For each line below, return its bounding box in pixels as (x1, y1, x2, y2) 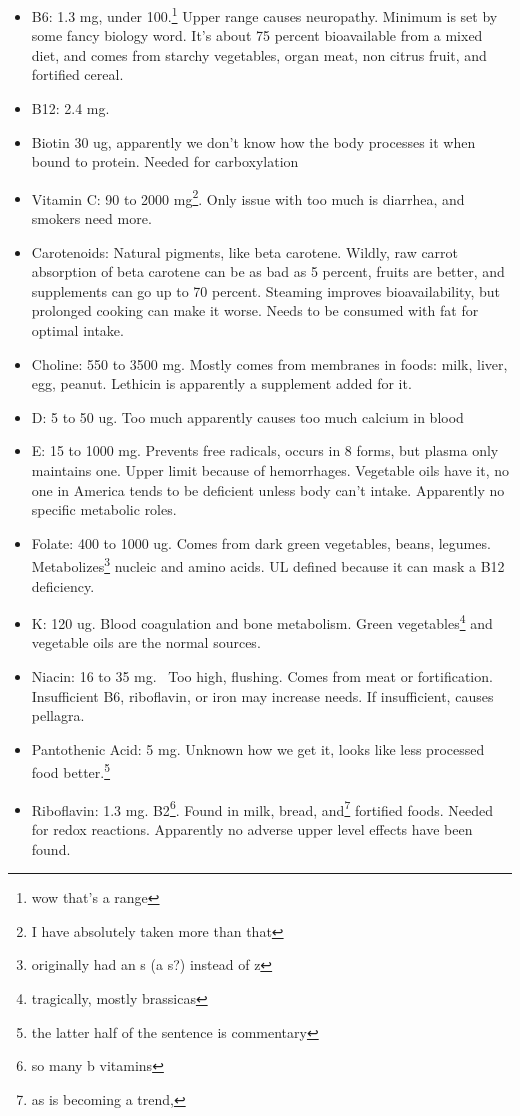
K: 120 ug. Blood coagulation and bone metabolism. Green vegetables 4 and (31, 610, 493, 633)
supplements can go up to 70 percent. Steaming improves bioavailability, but (31, 280, 500, 301)
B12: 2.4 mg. (31, 98, 110, 119)
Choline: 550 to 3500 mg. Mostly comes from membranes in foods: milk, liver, (31, 353, 508, 374)
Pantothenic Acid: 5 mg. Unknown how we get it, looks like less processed (31, 738, 485, 759)
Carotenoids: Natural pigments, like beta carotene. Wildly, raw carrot (31, 241, 459, 262)
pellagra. (31, 705, 85, 726)
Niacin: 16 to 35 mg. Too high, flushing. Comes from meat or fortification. (31, 666, 493, 687)
